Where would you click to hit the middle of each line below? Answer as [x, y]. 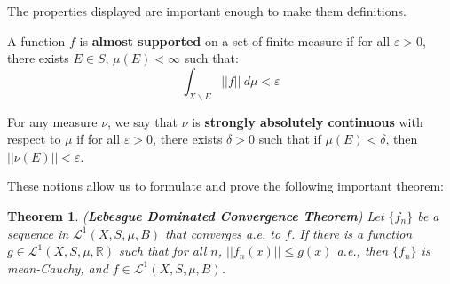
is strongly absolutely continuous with [308, 121]
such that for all [163, 251]
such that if [290, 139]
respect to [34, 139]
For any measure [52, 121]
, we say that [143, 121]
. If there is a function [351, 233]
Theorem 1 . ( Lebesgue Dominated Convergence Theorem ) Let [196, 215]
